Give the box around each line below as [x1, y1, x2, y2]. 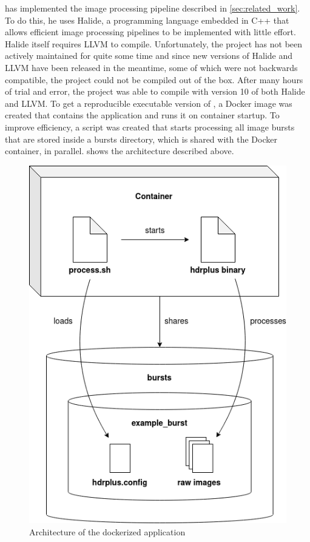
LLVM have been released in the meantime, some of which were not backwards [5, 61, 298, 73]
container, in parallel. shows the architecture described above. [5, 144, 234, 157]
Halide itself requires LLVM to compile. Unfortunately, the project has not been [5, 37, 303, 50]
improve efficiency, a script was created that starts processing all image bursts [5, 120, 295, 133]
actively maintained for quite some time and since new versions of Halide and [5, 49, 293, 62]
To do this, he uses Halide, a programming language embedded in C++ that [5, 13, 289, 26]
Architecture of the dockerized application [29, 525, 186, 538]
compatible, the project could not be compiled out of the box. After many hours [5, 73, 303, 86]
